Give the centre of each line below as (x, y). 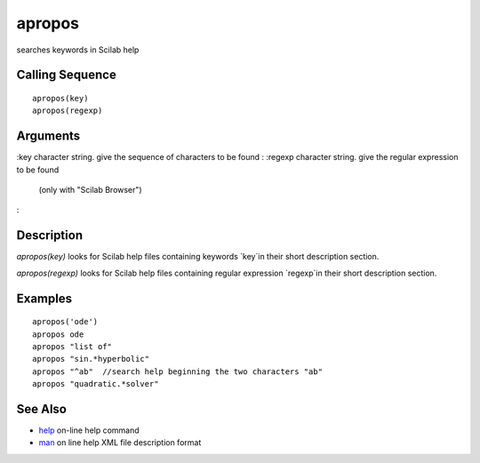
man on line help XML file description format (120, 443)
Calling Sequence (67, 75)
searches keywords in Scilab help (78, 50)
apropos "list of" (72, 346)
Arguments (48, 136)
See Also (41, 409)
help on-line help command (89, 430)
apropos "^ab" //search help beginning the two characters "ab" (178, 371)
